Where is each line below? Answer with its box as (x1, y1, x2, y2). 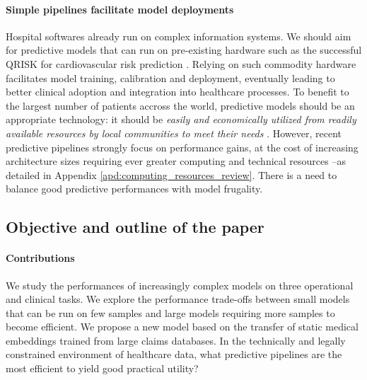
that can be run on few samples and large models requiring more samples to (6, 305, 335, 320)
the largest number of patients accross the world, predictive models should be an (6, 98, 355, 113)
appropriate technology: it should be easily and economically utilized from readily (6, 112, 356, 127)
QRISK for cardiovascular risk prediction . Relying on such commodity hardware (6, 56, 356, 71)
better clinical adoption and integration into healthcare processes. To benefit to (6, 84, 349, 99)
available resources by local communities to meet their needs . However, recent (6, 125, 342, 140)
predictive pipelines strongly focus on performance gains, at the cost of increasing (6, 139, 359, 154)
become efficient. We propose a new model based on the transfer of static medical (6, 319, 359, 334)
